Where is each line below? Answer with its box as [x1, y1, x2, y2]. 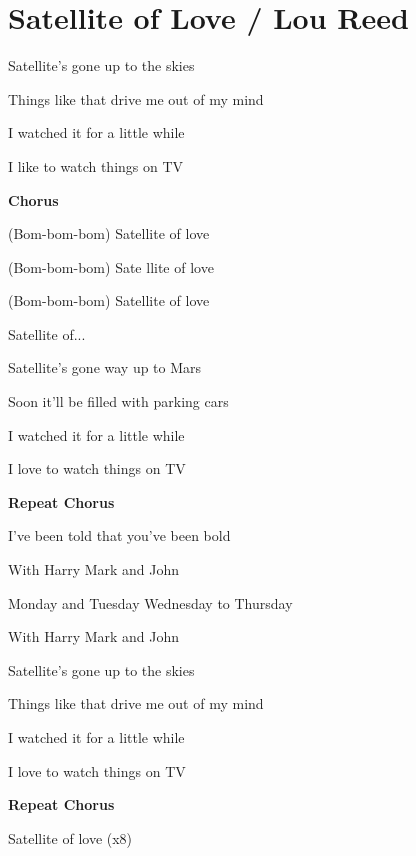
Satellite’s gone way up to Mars [8, 357, 202, 378]
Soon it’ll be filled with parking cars [8, 391, 229, 412]
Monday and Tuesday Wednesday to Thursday [8, 592, 293, 613]
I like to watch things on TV [8, 155, 184, 176]
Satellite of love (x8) [8, 827, 133, 848]
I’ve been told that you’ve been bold [8, 525, 231, 546]
